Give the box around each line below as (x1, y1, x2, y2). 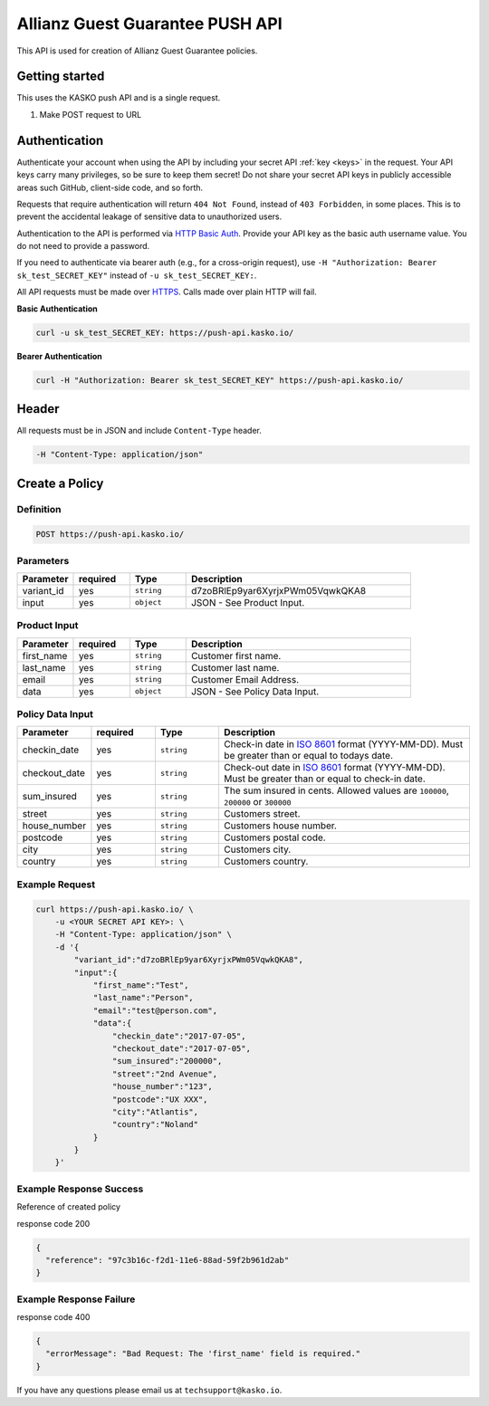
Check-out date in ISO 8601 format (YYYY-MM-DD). (223, 761, 446, 774)
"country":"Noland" (111, 1119, 199, 1130)
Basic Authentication (16, 303, 99, 314)
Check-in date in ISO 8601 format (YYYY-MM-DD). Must (223, 738, 464, 751)
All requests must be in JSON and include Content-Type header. (16, 426, 262, 436)
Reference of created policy (16, 1201, 121, 1212)
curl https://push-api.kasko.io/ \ (35, 904, 194, 914)
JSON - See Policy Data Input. (190, 684, 320, 697)
